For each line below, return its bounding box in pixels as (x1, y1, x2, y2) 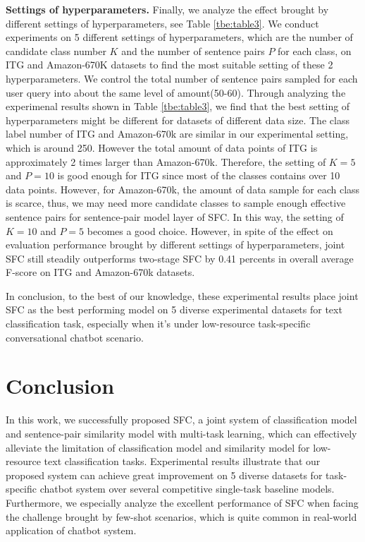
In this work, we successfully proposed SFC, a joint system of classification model (6, 412, 357, 427)
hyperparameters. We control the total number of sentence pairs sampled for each (6, 71, 358, 85)
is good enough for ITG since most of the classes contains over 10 (57, 168, 340, 183)
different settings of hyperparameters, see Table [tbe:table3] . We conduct (6, 16, 319, 30)
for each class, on (278, 43, 352, 58)
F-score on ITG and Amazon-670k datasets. (6, 265, 195, 279)
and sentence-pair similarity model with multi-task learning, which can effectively (6, 426, 357, 440)
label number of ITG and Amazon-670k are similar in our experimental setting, (6, 126, 349, 141)
